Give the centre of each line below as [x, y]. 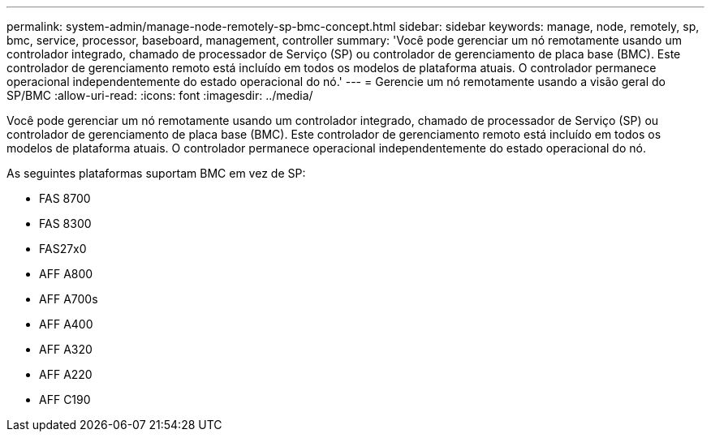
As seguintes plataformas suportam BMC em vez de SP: [156, 173]
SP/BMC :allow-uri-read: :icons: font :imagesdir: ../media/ [160, 95]
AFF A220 [66, 374]
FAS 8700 [65, 198]
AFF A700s [69, 299]
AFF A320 [66, 349]
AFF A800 [66, 274]
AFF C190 [65, 399]
